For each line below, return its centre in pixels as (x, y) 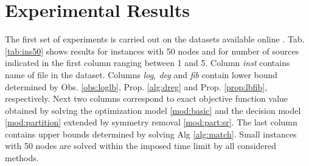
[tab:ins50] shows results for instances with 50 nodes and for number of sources (152, 51)
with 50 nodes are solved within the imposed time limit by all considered (141, 146)
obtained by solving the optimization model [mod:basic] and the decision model (153, 110)
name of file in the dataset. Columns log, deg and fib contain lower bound (141, 74)
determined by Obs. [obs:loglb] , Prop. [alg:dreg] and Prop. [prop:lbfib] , (136, 86)
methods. (22, 158)
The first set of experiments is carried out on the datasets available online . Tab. (155, 39)
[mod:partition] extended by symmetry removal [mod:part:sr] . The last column (151, 122)
